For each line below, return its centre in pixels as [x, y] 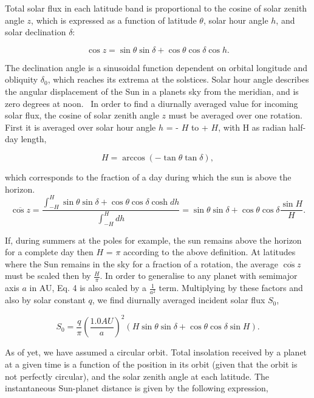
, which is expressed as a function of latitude [114, 20]
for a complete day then [49, 252]
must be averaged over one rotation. [235, 115]
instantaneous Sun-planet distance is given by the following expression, [137, 388]
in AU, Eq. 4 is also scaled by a [88, 288]
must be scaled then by [48, 276]
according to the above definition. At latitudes [210, 252]
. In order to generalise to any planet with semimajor [199, 276]
